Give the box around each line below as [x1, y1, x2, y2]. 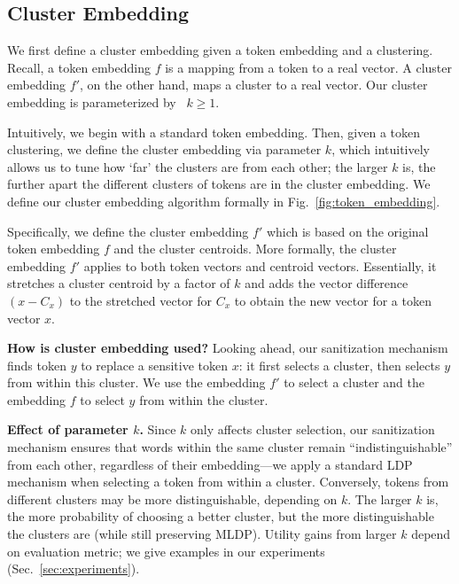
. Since [139, 420, 176, 439]
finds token [7, 355, 66, 374]
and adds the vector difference [245, 274, 408, 292]
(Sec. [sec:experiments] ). [7, 559, 140, 578]
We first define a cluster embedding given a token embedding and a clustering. [7, 41, 433, 59]
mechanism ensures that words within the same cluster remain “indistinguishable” [7, 438, 453, 456]
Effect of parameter [7, 420, 128, 439]
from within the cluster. [139, 390, 268, 409]
